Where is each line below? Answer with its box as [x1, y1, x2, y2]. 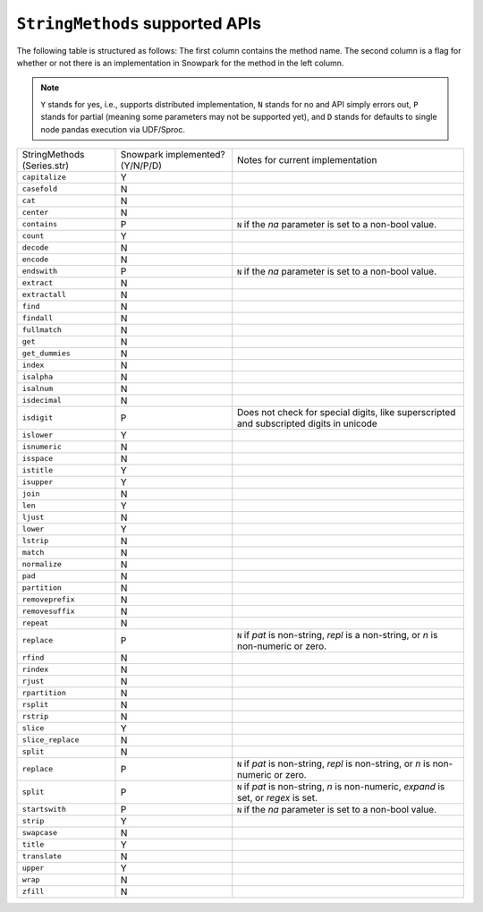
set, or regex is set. [237, 791, 318, 804]
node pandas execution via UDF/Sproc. [40, 124, 186, 134]
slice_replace [21, 735, 80, 745]
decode [21, 243, 49, 252]
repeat [21, 618, 49, 628]
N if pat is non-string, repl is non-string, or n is [237, 757, 431, 770]
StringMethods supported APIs [16, 13, 261, 33]
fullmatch [21, 325, 63, 335]
